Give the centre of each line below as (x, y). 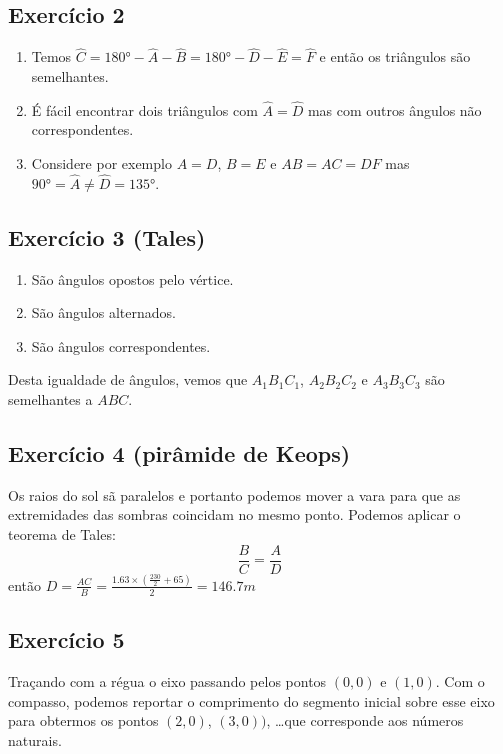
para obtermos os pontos (83, 720)
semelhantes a (50, 399)
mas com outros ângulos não (394, 109)
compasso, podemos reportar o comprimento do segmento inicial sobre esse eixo (251, 700)
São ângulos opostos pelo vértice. (132, 278)
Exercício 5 (66, 639)
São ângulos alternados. (103, 312)
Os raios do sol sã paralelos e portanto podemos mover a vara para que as (234, 494)
